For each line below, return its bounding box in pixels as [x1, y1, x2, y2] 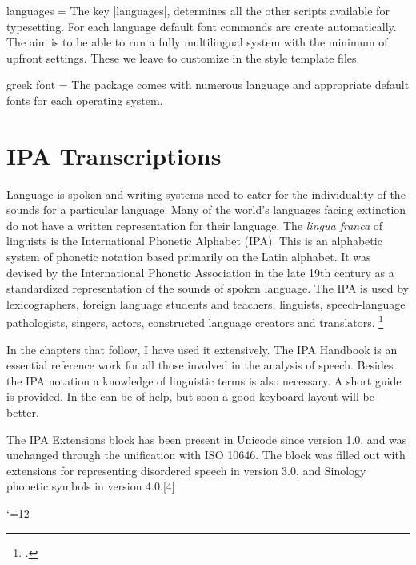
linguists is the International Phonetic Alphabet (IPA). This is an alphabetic [6, 232, 382, 249]
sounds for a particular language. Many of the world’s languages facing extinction [6, 201, 406, 218]
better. [6, 404, 39, 421]
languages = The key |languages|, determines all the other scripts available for [6, 2, 390, 18]
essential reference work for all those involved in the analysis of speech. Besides [6, 357, 394, 373]
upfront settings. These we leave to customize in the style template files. [6, 49, 360, 66]
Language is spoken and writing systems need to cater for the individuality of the [6, 185, 406, 202]
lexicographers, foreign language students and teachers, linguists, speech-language [6, 295, 406, 312]
